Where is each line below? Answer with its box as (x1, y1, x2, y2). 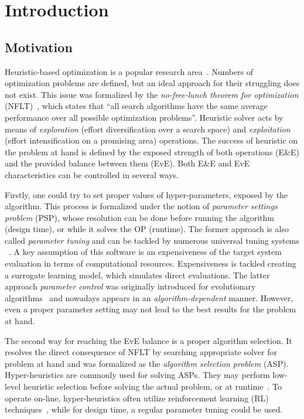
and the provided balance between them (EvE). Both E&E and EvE (5, 157, 250, 169)
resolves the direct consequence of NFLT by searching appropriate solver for (5, 346, 277, 358)
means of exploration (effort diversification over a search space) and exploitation (5, 122, 291, 135)
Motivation (5, 38, 73, 56)
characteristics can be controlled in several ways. (5, 168, 179, 180)
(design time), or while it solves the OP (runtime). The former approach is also (5, 223, 289, 235)
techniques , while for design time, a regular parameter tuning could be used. (5, 403, 283, 415)
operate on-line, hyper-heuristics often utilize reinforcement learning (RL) (5, 391, 269, 404)
